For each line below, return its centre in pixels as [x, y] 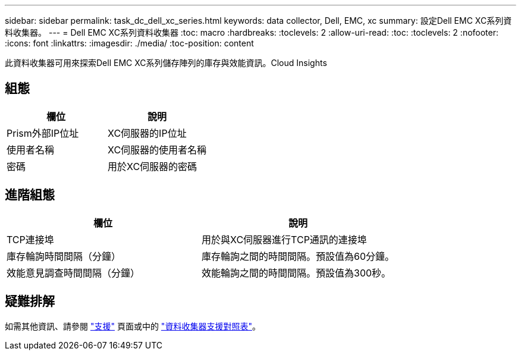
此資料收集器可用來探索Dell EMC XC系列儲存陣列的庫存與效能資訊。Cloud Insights [166, 63]
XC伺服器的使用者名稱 [157, 150]
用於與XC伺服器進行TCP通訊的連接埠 [284, 239]
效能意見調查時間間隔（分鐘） [73, 273]
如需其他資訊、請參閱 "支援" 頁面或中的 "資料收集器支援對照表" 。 [133, 326]
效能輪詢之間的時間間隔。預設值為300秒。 [296, 273]
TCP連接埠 [30, 239]
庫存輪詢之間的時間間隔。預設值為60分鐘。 [298, 256]
